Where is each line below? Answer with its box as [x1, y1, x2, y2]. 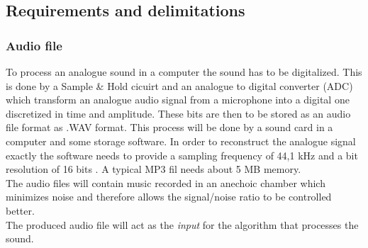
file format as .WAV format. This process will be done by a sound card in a [6, 120, 333, 135]
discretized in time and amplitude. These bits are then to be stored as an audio [6, 106, 351, 120]
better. [6, 203, 35, 218]
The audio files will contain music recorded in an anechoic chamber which [6, 175, 325, 190]
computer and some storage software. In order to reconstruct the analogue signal [6, 133, 356, 148]
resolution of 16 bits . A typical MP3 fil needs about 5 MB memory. [6, 162, 301, 176]
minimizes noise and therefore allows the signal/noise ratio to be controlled [6, 189, 332, 204]
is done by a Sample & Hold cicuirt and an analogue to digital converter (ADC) [6, 78, 353, 93]
